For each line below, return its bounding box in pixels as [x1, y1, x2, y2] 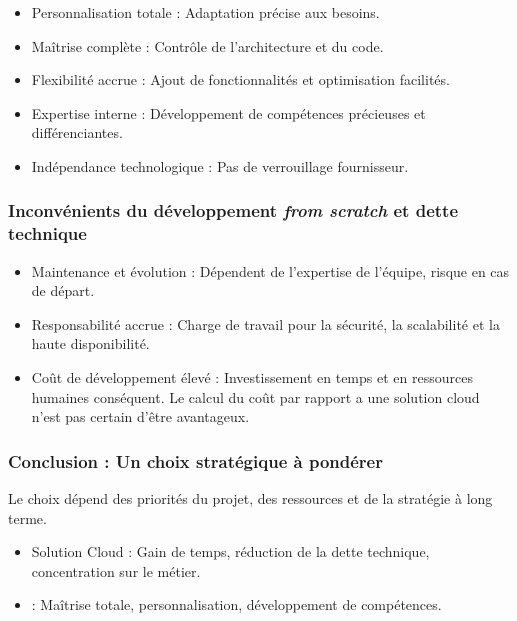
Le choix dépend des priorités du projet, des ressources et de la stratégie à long [8, 488, 493, 509]
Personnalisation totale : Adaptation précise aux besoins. [31, 2, 380, 22]
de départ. [31, 280, 95, 301]
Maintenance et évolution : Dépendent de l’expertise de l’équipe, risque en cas [31, 260, 510, 281]
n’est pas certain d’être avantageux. [31, 406, 250, 427]
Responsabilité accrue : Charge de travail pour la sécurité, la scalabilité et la [31, 313, 500, 334]
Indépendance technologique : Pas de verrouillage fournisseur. [31, 155, 409, 176]
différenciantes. [31, 122, 123, 143]
